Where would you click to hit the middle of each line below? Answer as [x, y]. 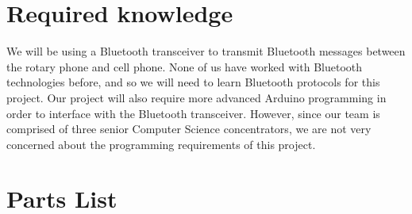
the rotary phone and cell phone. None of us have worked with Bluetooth [185, 66]
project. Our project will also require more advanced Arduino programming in [196, 97]
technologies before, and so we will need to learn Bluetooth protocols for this [193, 82]
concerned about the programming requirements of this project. [161, 144]
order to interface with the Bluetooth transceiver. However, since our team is [193, 113]
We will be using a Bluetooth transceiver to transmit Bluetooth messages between [206, 51]
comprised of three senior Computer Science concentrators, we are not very [189, 129]
